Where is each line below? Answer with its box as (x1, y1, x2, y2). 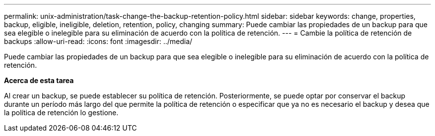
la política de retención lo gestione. (4, 108, 119, 117)
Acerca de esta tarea (4, 76, 74, 85)
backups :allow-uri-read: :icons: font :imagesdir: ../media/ (4, 37, 193, 45)
